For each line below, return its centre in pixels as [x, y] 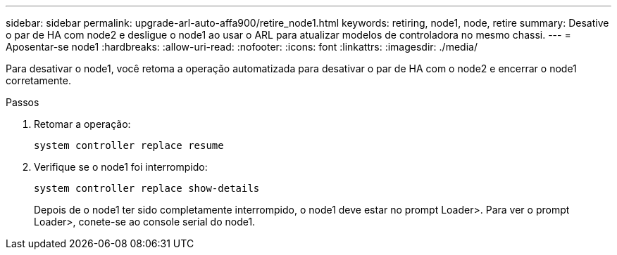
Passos [23, 102]
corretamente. [38, 80]
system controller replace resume [129, 145]
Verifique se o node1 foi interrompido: [121, 167]
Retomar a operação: [82, 124]
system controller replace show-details [147, 188]
